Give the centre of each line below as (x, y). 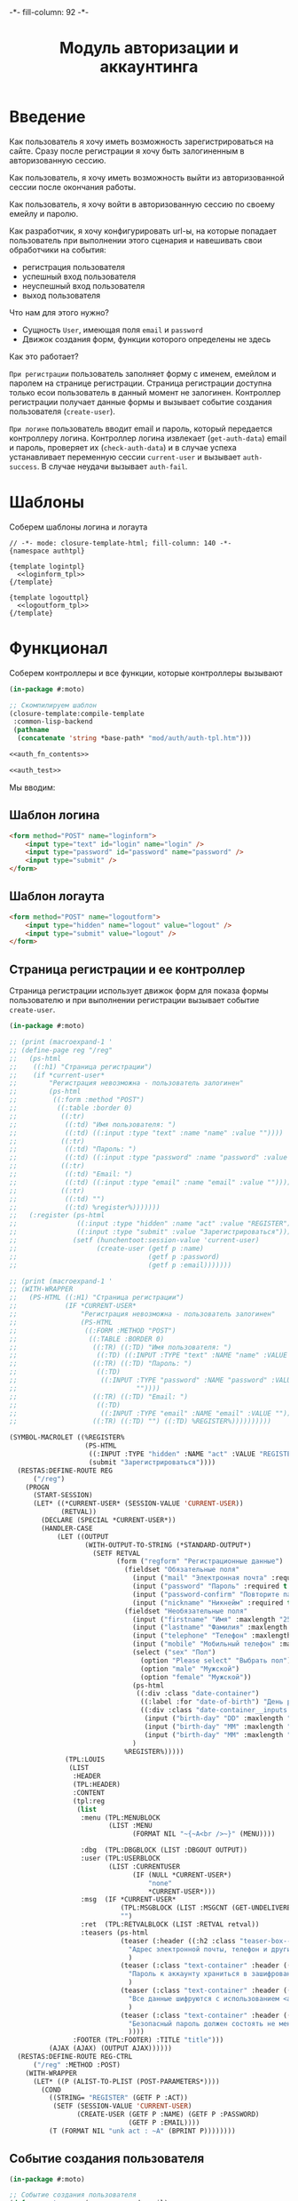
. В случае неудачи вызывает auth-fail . (112, 466)
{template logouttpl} (49, 597)
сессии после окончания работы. (73, 187)
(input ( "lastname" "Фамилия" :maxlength (210, 1628)
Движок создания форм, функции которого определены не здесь (146, 339)
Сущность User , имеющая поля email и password (113, 330)
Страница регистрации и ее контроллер (127, 969)
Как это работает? (44, 356)
